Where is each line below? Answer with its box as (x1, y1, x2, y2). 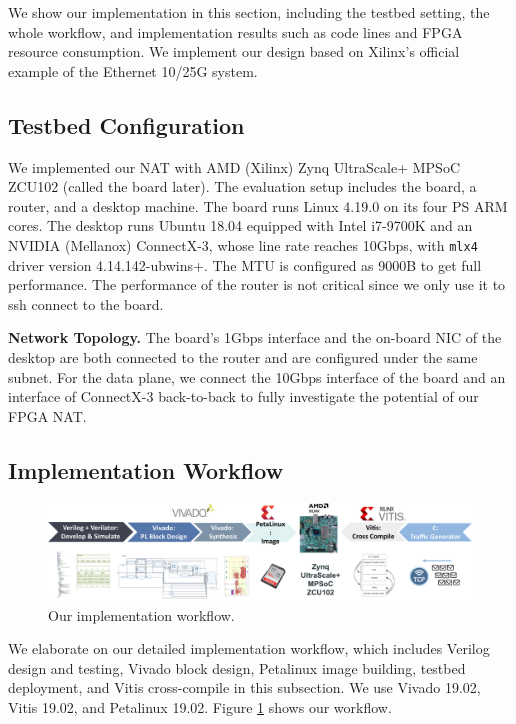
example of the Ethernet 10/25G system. (8, 60, 258, 81)
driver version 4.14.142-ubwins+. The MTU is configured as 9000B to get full (8, 254, 482, 275)
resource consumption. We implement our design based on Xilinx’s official (8, 41, 460, 62)
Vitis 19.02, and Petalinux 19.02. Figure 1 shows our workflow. (8, 697, 392, 718)
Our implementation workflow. (48, 604, 235, 625)
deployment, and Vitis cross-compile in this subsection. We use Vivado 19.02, (8, 677, 481, 698)
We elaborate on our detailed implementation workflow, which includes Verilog (8, 638, 490, 659)
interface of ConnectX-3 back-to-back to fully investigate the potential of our (8, 386, 479, 407)
